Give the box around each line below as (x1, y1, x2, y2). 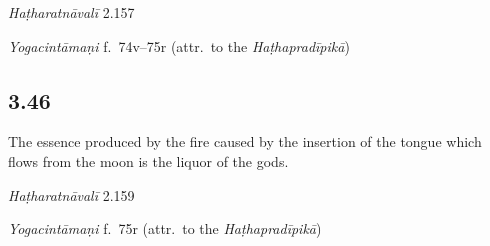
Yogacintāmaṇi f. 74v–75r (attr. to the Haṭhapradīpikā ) (8, 35, 350, 56)
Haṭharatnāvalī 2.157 (8, 2, 135, 22)
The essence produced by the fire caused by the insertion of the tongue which (8, 131, 482, 152)
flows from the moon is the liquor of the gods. (8, 150, 289, 171)
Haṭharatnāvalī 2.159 (8, 184, 135, 205)
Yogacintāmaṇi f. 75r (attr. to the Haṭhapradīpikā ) (8, 218, 322, 239)
